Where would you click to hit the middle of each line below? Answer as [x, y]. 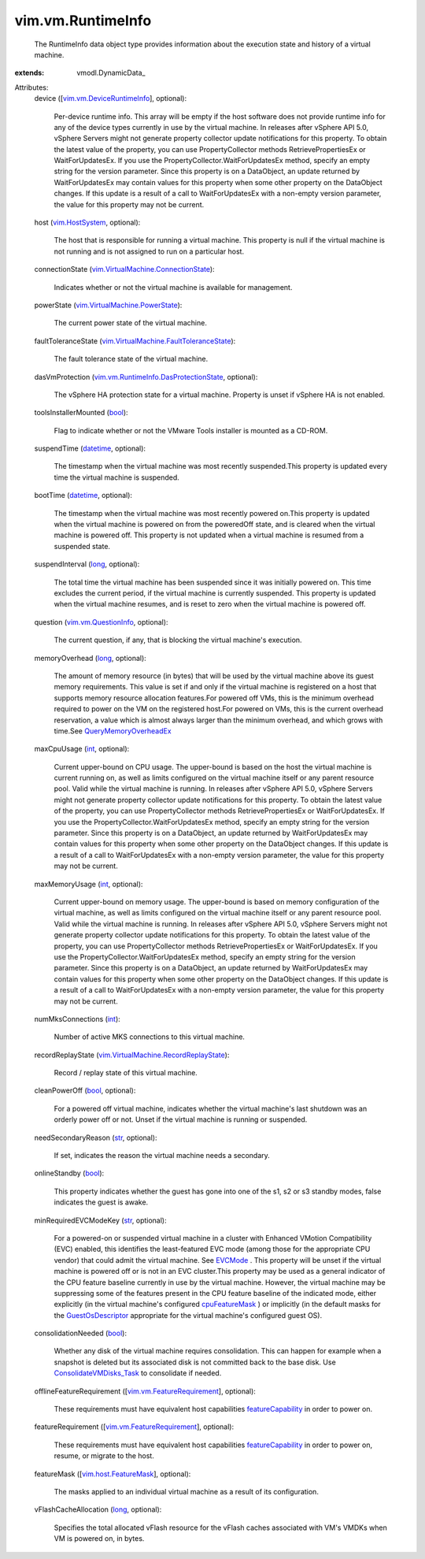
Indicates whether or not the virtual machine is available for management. [173, 287]
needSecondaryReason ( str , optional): [96, 1138]
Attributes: [31, 87]
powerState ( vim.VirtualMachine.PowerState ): [108, 305]
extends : [30, 73]
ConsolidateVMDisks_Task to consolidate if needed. [138, 1373]
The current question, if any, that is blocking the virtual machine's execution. [178, 640]
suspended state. [82, 546]
